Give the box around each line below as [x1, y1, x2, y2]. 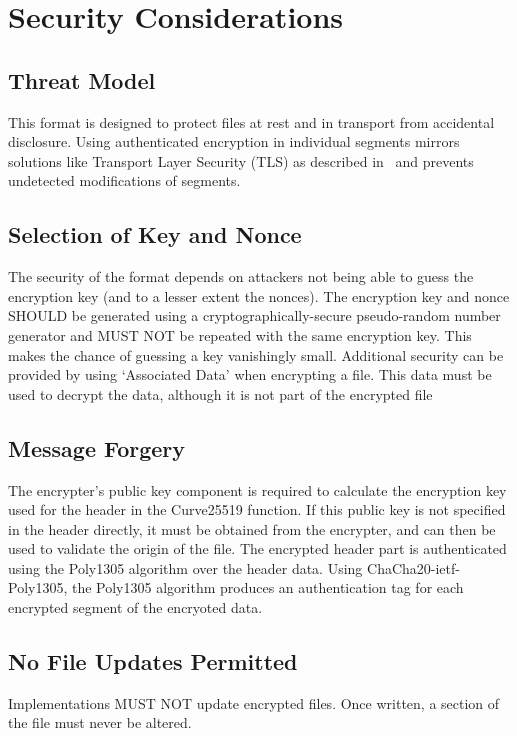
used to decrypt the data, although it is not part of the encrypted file [8, 383, 433, 404]
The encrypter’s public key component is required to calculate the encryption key [8, 479, 507, 500]
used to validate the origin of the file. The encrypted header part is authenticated [8, 538, 507, 559]
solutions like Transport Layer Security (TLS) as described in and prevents [8, 150, 474, 171]
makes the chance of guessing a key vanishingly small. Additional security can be [8, 344, 504, 365]
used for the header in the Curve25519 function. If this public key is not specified [8, 499, 506, 520]
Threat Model [8, 64, 156, 95]
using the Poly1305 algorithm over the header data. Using [8, 557, 363, 578]
